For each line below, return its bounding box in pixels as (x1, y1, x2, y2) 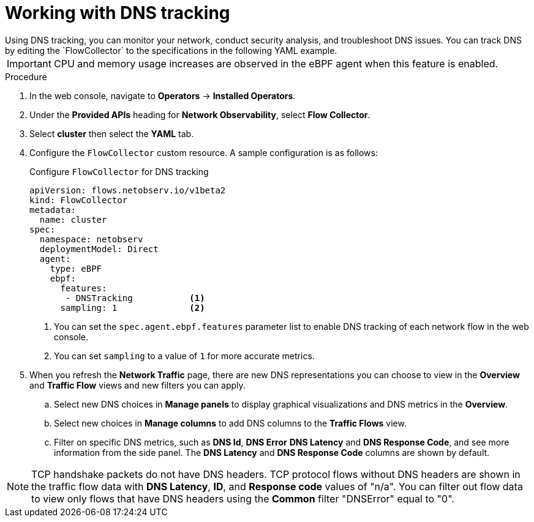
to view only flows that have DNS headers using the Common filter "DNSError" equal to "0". (31, 492, 454, 505)
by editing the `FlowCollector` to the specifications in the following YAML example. (5, 45, 337, 56)
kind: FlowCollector (29, 195, 128, 205)
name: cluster (39, 214, 107, 225)
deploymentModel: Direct (39, 244, 159, 254)
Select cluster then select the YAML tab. (29, 128, 194, 139)
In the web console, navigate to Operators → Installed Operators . (29, 90, 296, 101)
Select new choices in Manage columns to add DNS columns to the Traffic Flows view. (54, 417, 407, 428)
